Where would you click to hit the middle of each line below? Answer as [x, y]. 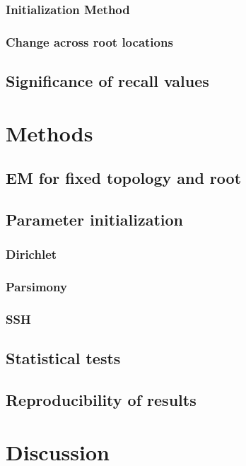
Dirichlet [31, 254]
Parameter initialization [94, 220]
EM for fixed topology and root [124, 178]
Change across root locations [89, 41]
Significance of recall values [107, 81]
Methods [49, 133]
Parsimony [36, 287]
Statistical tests [63, 358]
